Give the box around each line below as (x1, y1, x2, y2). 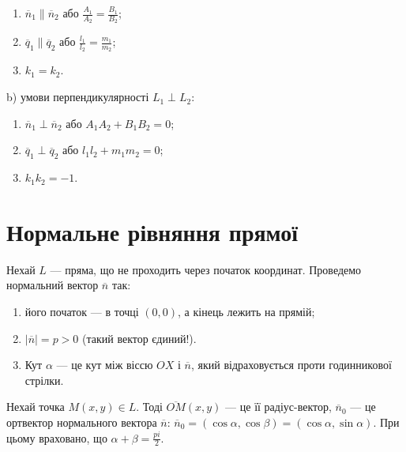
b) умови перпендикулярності (6, 89, 149, 105)
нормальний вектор (6, 277, 99, 293)
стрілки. (24, 371, 64, 388)
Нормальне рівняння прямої (6, 215, 299, 247)
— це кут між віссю (56, 356, 153, 373)
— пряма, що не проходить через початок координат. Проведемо (50, 261, 362, 277)
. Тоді (136, 398, 163, 415)
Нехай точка (6, 398, 65, 415)
